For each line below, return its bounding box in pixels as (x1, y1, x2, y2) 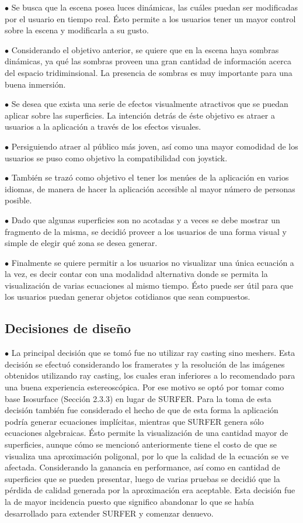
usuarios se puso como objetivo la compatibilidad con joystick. (5, 151, 228, 164)
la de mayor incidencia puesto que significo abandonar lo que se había (5, 495, 254, 507)
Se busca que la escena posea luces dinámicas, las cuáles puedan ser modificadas (11, 1, 298, 13)
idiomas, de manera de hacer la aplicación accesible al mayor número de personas (5, 182, 295, 195)
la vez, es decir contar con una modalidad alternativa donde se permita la (5, 268, 268, 280)
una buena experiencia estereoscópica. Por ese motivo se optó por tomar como (5, 381, 284, 393)
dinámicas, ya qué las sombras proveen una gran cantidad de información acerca (5, 55, 291, 67)
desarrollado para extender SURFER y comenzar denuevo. (5, 507, 214, 519)
